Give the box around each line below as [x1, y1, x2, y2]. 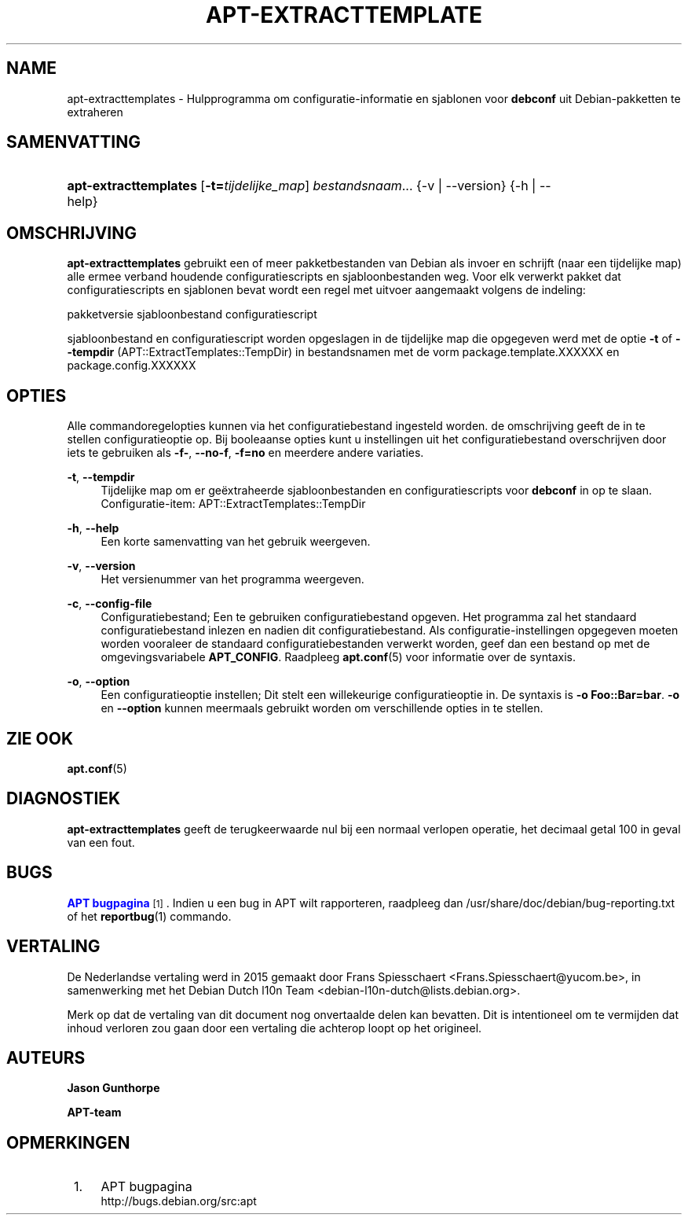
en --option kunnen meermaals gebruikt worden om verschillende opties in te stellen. [101, 701, 543, 715]
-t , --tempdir [67, 470, 135, 484]
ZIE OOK [6, 728, 74, 748]
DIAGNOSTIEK [6, 789, 121, 809]
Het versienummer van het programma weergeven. [101, 572, 364, 587]
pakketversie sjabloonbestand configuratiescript [67, 307, 317, 322]
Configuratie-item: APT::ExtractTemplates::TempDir [101, 497, 366, 511]
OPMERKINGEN [6, 1132, 130, 1153]
